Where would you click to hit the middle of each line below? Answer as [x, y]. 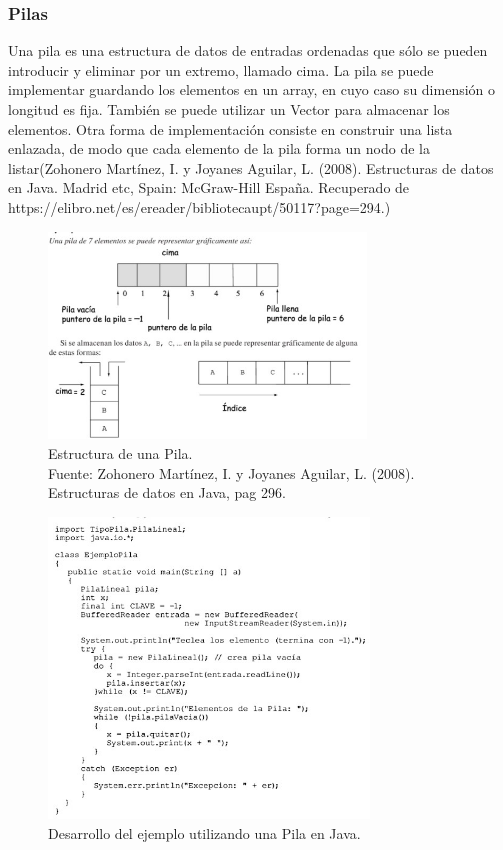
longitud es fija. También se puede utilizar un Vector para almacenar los [229, 109]
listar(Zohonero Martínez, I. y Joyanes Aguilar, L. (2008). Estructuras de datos [251, 167]
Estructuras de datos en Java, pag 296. [167, 492]
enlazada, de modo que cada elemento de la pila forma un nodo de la [219, 148]
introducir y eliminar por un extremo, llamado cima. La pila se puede [221, 69]
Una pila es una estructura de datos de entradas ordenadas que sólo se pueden [248, 50]
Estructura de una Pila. [120, 453]
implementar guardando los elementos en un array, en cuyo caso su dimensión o [252, 89]
